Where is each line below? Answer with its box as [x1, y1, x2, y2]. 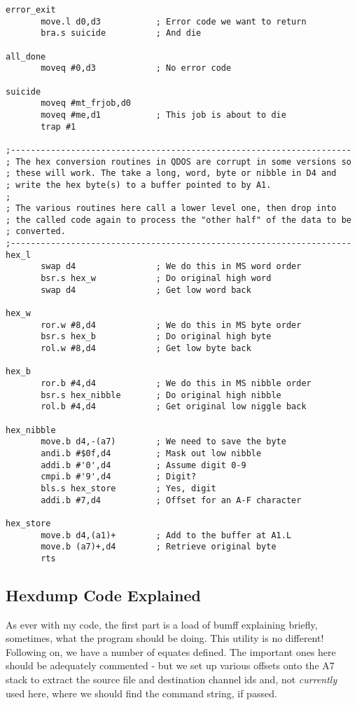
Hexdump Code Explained [6, 584, 201, 605]
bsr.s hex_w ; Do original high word [41, 273, 272, 284]
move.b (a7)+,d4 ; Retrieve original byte [41, 542, 276, 552]
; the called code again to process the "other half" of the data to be [6, 214, 351, 225]
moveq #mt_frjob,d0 [41, 98, 131, 109]
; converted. [6, 226, 66, 237]
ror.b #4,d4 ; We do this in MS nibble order [41, 378, 311, 388]
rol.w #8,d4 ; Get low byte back [41, 343, 251, 354]
